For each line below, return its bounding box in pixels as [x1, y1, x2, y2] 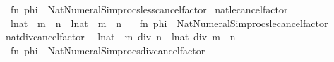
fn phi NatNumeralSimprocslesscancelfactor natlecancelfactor [10, 2, 288, 16]
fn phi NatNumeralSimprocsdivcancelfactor [10, 42, 205, 57]
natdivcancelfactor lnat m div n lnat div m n [5, 29, 236, 44]
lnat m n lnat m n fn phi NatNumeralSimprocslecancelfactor [10, 15, 328, 30]
